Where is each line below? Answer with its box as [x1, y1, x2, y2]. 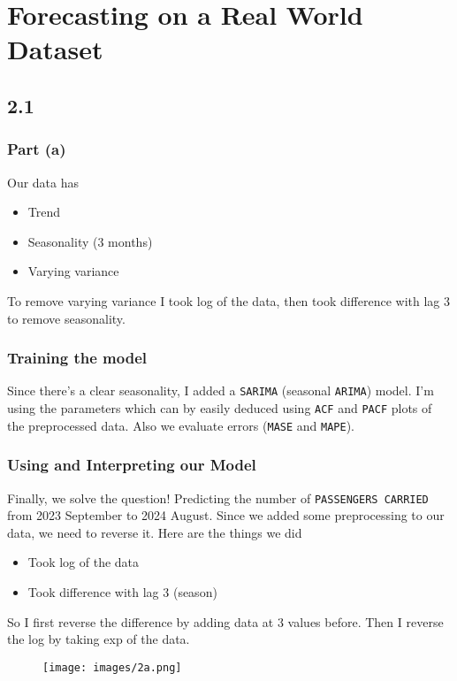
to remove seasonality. [7, 309, 126, 327]
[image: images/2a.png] [42, 661, 182, 674]
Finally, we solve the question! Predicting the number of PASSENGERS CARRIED [7, 488, 429, 507]
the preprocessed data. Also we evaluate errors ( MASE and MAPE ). [7, 416, 354, 434]
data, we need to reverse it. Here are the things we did [7, 523, 302, 541]
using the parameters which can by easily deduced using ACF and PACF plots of [7, 399, 432, 417]
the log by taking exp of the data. [7, 630, 190, 648]
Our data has [7, 172, 80, 191]
